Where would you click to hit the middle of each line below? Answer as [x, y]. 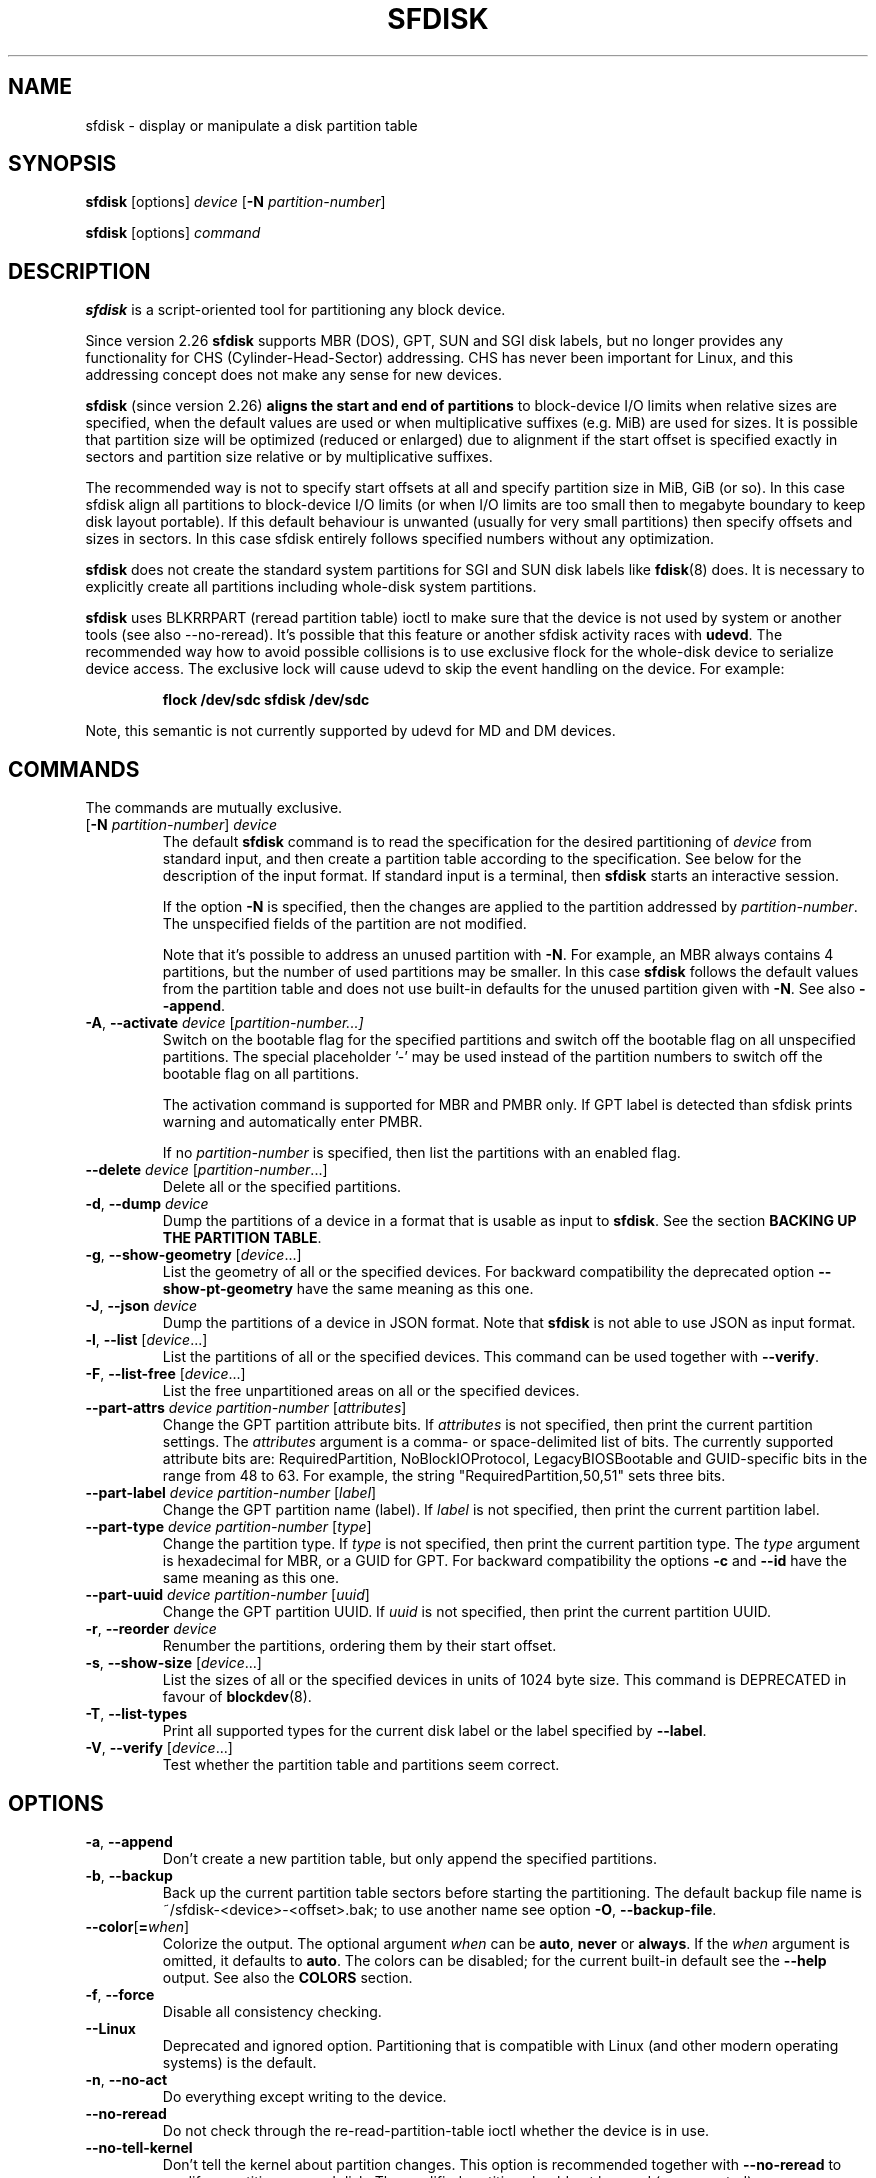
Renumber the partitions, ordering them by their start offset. [359, 1646]
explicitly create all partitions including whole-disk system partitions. [311, 587]
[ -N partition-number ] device [181, 825]
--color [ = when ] [137, 1926]
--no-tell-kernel [139, 2147]
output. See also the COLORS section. [287, 1977]
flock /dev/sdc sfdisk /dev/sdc [266, 700]
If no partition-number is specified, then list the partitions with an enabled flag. [421, 1153]
